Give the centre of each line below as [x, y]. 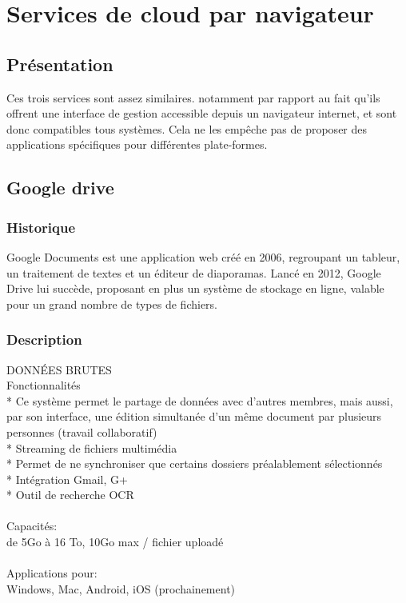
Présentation [60, 64]
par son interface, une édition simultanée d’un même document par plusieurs [194, 416]
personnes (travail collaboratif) [82, 431]
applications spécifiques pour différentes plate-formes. [137, 144]
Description [44, 339]
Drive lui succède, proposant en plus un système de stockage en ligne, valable [195, 288]
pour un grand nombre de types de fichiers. [112, 303]
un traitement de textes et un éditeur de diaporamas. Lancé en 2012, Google [194, 272]
